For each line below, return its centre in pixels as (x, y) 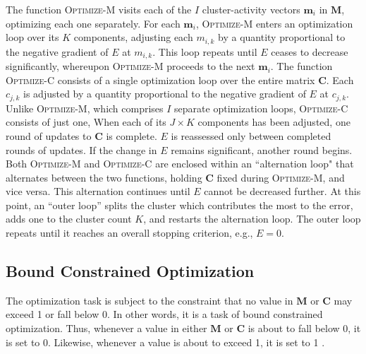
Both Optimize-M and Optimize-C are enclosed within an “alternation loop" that (180, 164)
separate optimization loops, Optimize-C (261, 108)
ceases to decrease (310, 51)
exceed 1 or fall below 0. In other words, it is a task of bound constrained (164, 314)
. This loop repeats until (205, 51)
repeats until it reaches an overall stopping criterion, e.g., (129, 233)
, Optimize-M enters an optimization (274, 23)
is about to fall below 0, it (304, 328)
